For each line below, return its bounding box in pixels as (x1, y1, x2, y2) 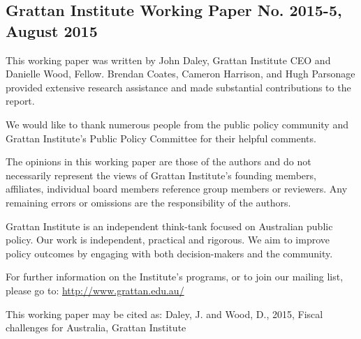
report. (6, 93, 35, 108)
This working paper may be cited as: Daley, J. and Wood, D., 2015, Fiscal (6, 306, 323, 321)
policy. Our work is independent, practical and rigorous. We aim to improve (6, 232, 330, 247)
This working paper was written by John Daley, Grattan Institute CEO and (6, 52, 331, 67)
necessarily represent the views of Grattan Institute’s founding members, (6, 167, 316, 182)
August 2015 (6, 20, 98, 41)
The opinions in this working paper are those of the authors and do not (6, 154, 311, 169)
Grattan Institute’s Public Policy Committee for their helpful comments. (6, 130, 316, 145)
